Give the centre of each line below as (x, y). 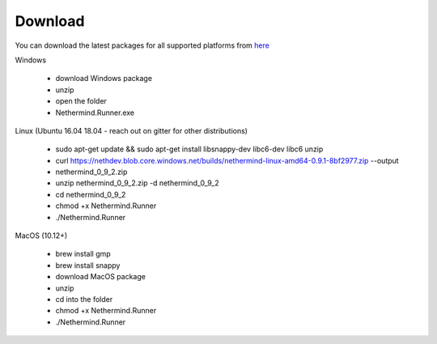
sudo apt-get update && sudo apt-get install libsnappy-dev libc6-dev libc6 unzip (189, 149)
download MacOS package (100, 277)
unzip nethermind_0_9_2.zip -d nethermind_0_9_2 (138, 183)
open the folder (81, 101)
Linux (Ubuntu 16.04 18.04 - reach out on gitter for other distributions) (132, 130)
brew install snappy (88, 265)
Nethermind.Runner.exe (95, 113)
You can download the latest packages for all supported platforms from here (142, 45)
